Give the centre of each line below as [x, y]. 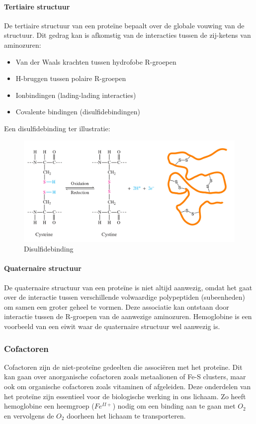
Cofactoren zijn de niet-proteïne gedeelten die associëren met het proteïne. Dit [123, 367]
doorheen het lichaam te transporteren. [126, 415]
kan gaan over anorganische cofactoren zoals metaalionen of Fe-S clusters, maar [125, 377]
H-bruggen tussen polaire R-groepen [71, 78]
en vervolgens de [29, 415]
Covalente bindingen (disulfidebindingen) [78, 112]
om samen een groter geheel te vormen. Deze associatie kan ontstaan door [117, 306]
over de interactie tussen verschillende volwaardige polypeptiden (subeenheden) [125, 297]
